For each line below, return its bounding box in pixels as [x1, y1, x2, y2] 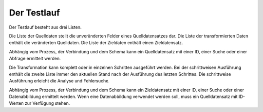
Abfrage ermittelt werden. [9, 56, 61, 62]
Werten [9, 100, 24, 106]
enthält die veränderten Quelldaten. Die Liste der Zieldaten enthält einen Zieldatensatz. [9, 40, 183, 46]
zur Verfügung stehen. [24, 100, 70, 106]
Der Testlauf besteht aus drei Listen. [9, 24, 82, 30]
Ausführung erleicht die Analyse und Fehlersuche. [9, 78, 110, 84]
